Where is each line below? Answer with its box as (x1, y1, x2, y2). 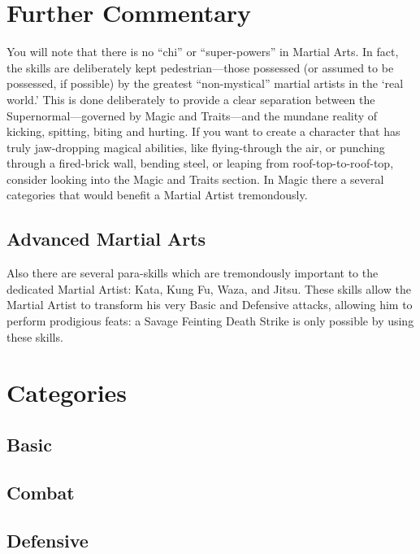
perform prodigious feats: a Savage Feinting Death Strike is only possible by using (6, 312, 414, 329)
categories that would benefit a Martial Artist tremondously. (6, 186, 308, 203)
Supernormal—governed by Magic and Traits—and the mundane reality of (6, 107, 378, 124)
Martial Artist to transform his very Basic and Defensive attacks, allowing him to (6, 296, 413, 313)
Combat (6, 479, 75, 504)
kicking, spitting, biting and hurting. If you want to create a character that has (6, 123, 401, 140)
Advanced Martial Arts (6, 226, 206, 251)
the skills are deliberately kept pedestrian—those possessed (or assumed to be (6, 59, 394, 76)
